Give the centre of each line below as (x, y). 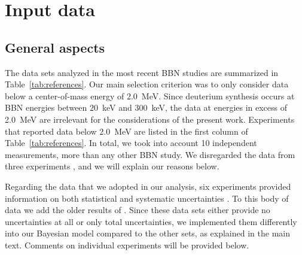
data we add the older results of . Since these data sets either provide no (138, 210)
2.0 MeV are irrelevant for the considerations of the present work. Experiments (150, 119)
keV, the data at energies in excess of (219, 107)
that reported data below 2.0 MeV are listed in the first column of (126, 131)
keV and (117, 107)
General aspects (55, 47)
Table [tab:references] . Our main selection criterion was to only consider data (147, 84)
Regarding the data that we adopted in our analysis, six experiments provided (148, 186)
